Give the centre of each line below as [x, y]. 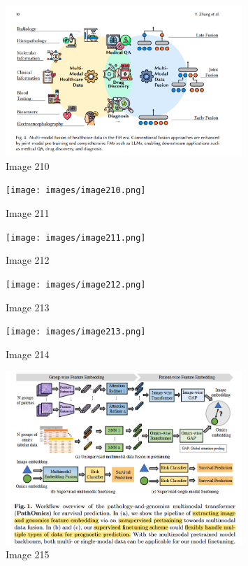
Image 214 [28, 354]
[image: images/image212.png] [76, 284]
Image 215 [28, 554]
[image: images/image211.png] [76, 238]
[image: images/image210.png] [76, 191]
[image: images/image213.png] [76, 332]
